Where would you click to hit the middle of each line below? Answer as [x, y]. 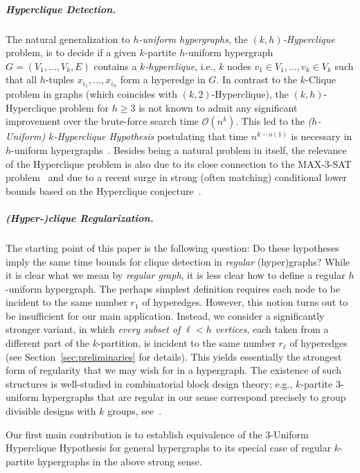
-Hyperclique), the [250, 94]
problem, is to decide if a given [71, 52]
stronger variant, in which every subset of [93, 329]
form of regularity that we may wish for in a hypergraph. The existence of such [174, 370]
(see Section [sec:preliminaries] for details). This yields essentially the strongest [174, 356]
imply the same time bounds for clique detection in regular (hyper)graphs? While [178, 261]
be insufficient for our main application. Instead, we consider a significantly [165, 315]
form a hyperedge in [163, 79]
